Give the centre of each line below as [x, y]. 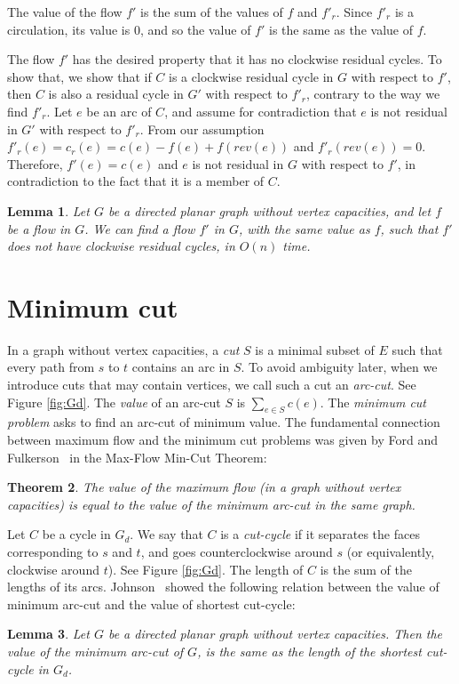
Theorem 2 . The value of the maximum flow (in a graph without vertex [204, 487]
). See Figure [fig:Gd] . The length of [206, 569]
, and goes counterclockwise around [237, 551]
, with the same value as [304, 228]
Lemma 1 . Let [48, 210]
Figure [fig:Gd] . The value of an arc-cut [114, 402]
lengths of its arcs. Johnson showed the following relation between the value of [223, 587]
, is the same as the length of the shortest [309, 651]
